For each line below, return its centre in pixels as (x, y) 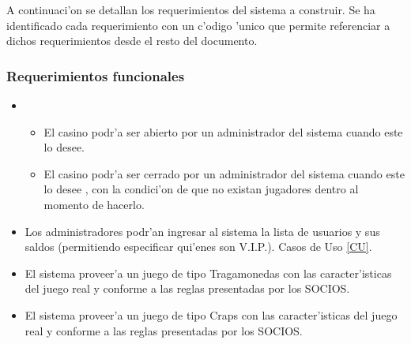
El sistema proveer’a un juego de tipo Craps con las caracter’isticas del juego (211, 314)
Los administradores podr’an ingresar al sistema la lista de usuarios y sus (202, 231)
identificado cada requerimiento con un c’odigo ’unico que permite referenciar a (198, 25)
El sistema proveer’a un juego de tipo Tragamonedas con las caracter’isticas (208, 273)
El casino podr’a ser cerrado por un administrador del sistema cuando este (224, 173)
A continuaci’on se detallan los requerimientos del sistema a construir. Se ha (191, 9)
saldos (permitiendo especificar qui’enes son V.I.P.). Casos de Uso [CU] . (198, 247)
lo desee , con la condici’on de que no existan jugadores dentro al (201, 189)
